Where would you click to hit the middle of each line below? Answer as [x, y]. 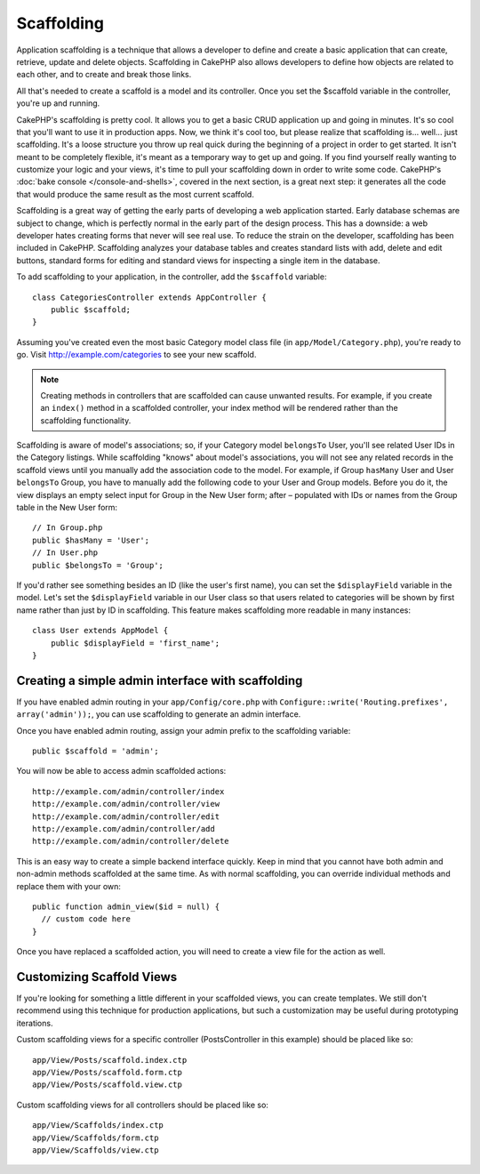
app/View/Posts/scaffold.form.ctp [107, 1072]
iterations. [35, 1023]
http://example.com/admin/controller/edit [126, 816]
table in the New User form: [67, 508]
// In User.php [65, 553]
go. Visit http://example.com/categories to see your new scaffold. [136, 355]
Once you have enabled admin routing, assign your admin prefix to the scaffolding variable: [184, 730]
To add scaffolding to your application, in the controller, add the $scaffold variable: [172, 277]
